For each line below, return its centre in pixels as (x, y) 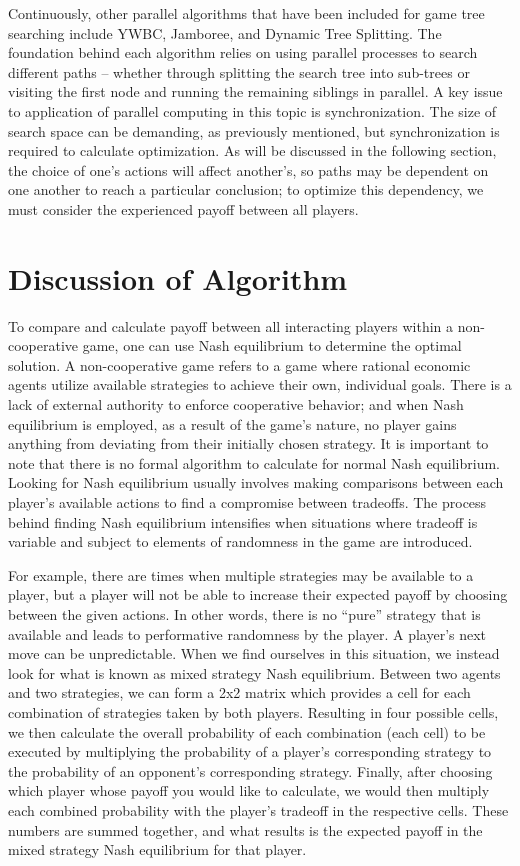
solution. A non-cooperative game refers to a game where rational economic (239, 364)
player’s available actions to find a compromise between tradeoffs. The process (247, 502)
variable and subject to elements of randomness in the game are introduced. (240, 541)
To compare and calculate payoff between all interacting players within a (231, 325)
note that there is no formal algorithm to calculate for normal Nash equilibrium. (254, 462)
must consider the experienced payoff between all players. (183, 208)
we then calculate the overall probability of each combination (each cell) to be (247, 731)
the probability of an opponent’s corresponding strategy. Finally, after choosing (250, 770)
